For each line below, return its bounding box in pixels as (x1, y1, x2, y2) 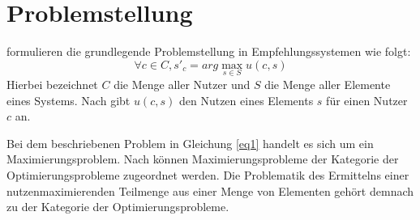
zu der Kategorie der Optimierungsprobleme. (6, 198, 229, 215)
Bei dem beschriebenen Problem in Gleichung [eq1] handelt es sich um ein (6, 134, 374, 151)
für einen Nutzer (326, 91, 408, 108)
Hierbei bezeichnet (6, 75, 98, 92)
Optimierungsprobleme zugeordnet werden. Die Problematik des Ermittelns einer (6, 166, 409, 183)
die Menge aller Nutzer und (114, 75, 251, 92)
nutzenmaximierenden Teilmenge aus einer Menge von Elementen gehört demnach (6, 182, 414, 199)
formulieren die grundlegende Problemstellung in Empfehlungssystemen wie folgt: (6, 43, 411, 60)
